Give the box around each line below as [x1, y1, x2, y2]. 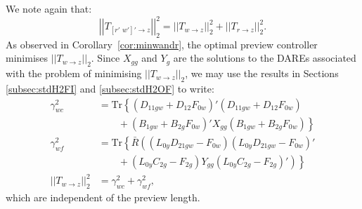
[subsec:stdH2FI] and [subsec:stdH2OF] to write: [6, 81, 214, 96]
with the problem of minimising [6, 66, 142, 81]
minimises [6, 50, 49, 65]
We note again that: [6, 1, 92, 15]
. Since [91, 50, 120, 65]
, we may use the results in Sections [185, 66, 339, 81]
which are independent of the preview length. [6, 190, 200, 205]
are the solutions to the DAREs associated [173, 50, 356, 65]
